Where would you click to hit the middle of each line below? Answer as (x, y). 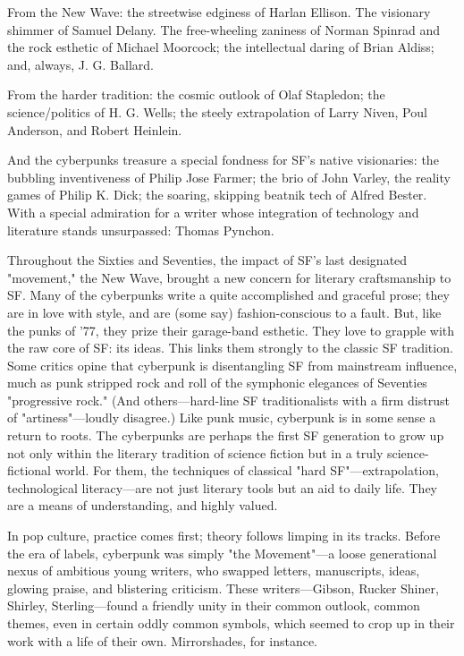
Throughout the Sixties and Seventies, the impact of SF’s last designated (207, 260)
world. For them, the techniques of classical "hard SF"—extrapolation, (247, 470)
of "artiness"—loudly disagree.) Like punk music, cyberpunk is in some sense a (222, 417)
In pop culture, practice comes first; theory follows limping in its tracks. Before (224, 536)
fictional (30, 470)
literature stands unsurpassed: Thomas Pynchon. (141, 230)
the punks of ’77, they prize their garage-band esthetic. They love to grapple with (231, 330)
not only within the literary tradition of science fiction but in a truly (195, 452)
